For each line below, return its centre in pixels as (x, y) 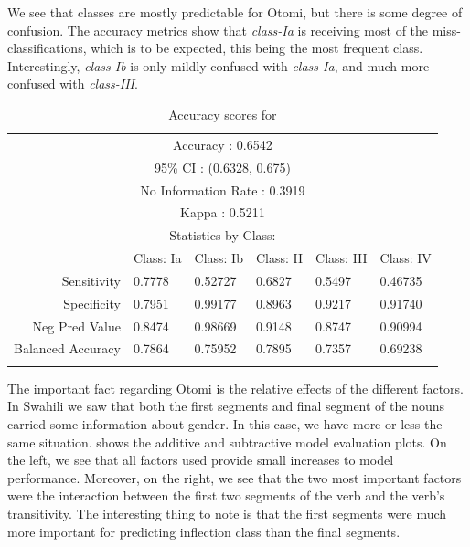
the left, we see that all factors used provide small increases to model (201, 460)
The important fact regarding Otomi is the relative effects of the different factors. (235, 388)
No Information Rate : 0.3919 (223, 189)
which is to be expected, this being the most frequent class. (257, 48)
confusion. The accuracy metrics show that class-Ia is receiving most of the (218, 30)
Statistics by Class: (223, 235)
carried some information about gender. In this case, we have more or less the (225, 423)
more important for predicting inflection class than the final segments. (204, 531)
